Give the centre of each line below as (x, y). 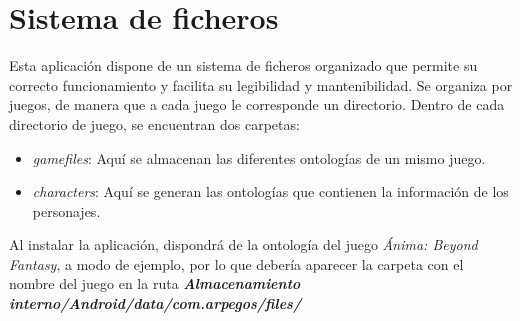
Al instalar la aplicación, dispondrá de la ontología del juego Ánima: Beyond (243, 244)
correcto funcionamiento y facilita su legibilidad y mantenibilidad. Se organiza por (261, 84)
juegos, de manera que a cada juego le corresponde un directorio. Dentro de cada (257, 104)
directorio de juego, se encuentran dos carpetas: (154, 123)
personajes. (66, 210)
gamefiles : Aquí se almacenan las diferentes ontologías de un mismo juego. (259, 157)
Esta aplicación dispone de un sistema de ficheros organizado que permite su (243, 65)
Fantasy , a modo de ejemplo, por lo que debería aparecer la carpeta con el (236, 263)
